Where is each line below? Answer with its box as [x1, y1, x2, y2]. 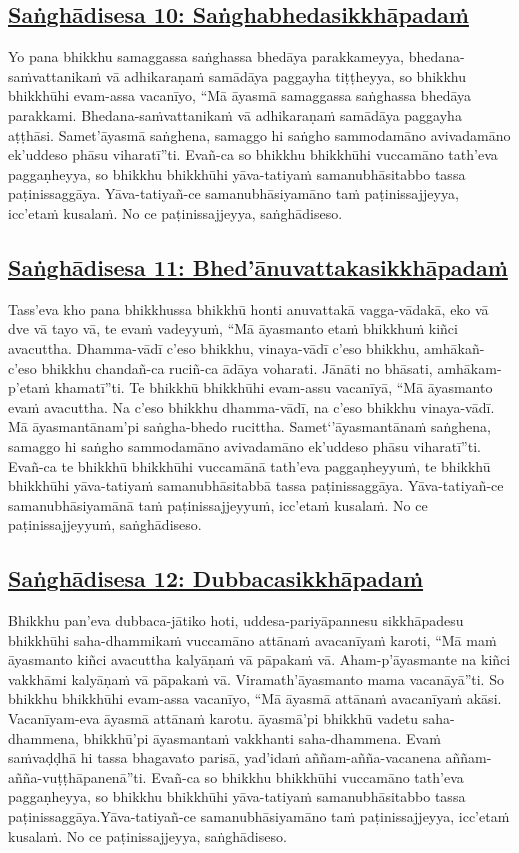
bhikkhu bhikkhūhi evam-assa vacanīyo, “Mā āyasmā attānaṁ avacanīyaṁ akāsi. [8, 688, 502, 709]
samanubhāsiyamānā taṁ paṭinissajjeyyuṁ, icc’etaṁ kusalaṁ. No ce [8, 494, 428, 515]
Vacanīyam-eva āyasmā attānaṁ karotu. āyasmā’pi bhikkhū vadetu [8, 708, 419, 729]
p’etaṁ [8, 377, 50, 398]
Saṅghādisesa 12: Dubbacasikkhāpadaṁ [8, 563, 424, 594]
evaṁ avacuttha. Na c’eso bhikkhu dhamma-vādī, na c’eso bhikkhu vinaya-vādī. [8, 396, 495, 417]
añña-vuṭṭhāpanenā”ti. [8, 766, 147, 787]
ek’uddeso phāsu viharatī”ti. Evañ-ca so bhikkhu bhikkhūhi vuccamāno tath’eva [8, 144, 498, 165]
